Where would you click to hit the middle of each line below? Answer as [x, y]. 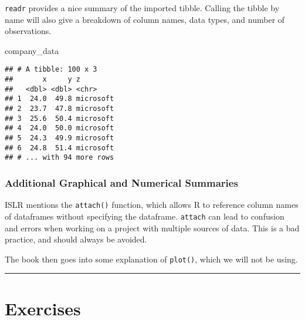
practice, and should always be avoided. [76, 239]
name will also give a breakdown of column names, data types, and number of [145, 19]
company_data [32, 50]
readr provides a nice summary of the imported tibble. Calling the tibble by [142, 8]
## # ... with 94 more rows [60, 158]
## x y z [43, 80]
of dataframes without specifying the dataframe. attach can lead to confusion [145, 216]
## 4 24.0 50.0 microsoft [60, 128]
